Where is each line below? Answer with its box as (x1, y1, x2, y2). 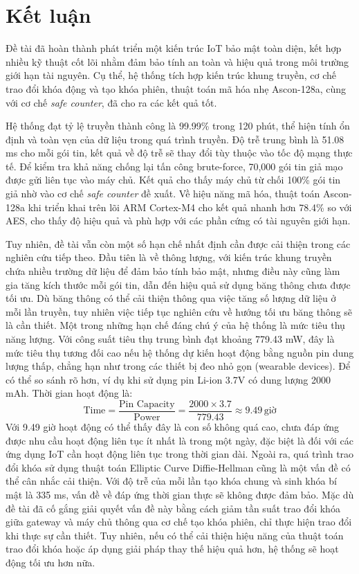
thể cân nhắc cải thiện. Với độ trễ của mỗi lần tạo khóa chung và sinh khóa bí (6, 474, 337, 488)
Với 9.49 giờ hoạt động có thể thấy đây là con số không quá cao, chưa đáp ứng (6, 420, 339, 434)
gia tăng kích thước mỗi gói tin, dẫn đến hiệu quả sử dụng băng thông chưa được (6, 277, 351, 292)
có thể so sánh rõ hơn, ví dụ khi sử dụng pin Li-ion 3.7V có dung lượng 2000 (6, 372, 331, 386)
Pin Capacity (119, 399, 175, 409)
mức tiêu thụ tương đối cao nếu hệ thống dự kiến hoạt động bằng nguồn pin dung (6, 345, 354, 359)
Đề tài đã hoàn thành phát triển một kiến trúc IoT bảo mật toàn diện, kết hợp (6, 41, 342, 55)
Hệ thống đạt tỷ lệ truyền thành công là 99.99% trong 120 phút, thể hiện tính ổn (6, 118, 350, 133)
